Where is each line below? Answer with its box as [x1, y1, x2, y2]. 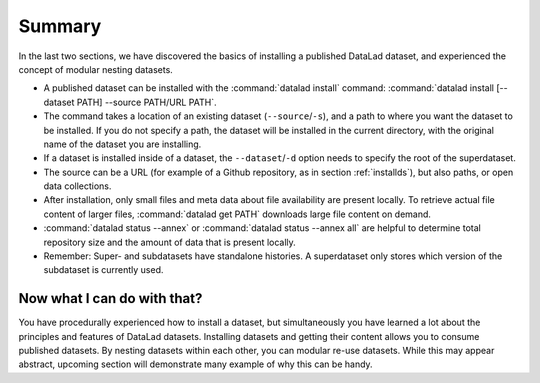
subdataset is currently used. [43, 264, 164, 276]
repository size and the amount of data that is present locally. [43, 236, 297, 248]
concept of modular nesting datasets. [18, 63, 174, 75]
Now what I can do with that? [18, 290, 203, 307]
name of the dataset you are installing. [43, 138, 202, 150]
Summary [18, 15, 102, 37]
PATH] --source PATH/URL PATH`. [76, 96, 217, 108]
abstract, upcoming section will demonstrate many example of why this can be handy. [18, 358, 374, 370]
